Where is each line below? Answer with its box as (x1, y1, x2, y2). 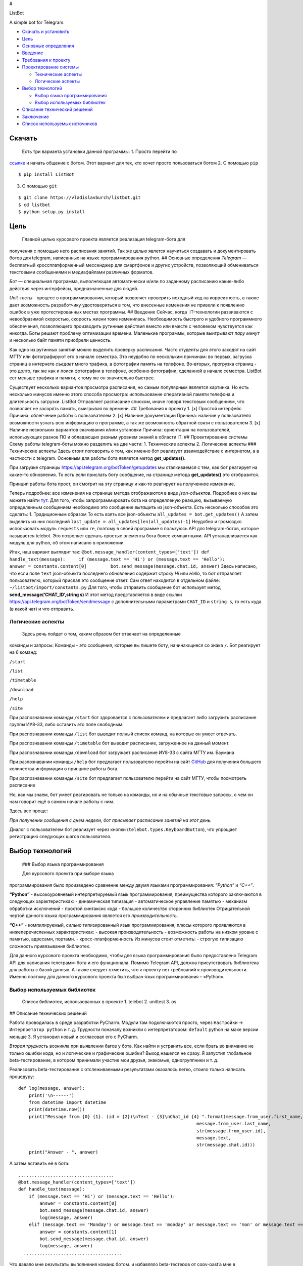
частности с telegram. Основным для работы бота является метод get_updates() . (9, 455, 186, 461)
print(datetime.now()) (28, 1106, 85, 1113)
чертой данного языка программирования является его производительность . (9, 913, 178, 919)
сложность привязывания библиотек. (9, 943, 91, 949)
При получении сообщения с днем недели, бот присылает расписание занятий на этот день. (9, 817, 212, 823)
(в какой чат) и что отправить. (9, 606, 75, 612)
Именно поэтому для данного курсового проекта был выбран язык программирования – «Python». (9, 974, 225, 980)
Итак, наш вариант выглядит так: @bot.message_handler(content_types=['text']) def (9, 549, 210, 555)
